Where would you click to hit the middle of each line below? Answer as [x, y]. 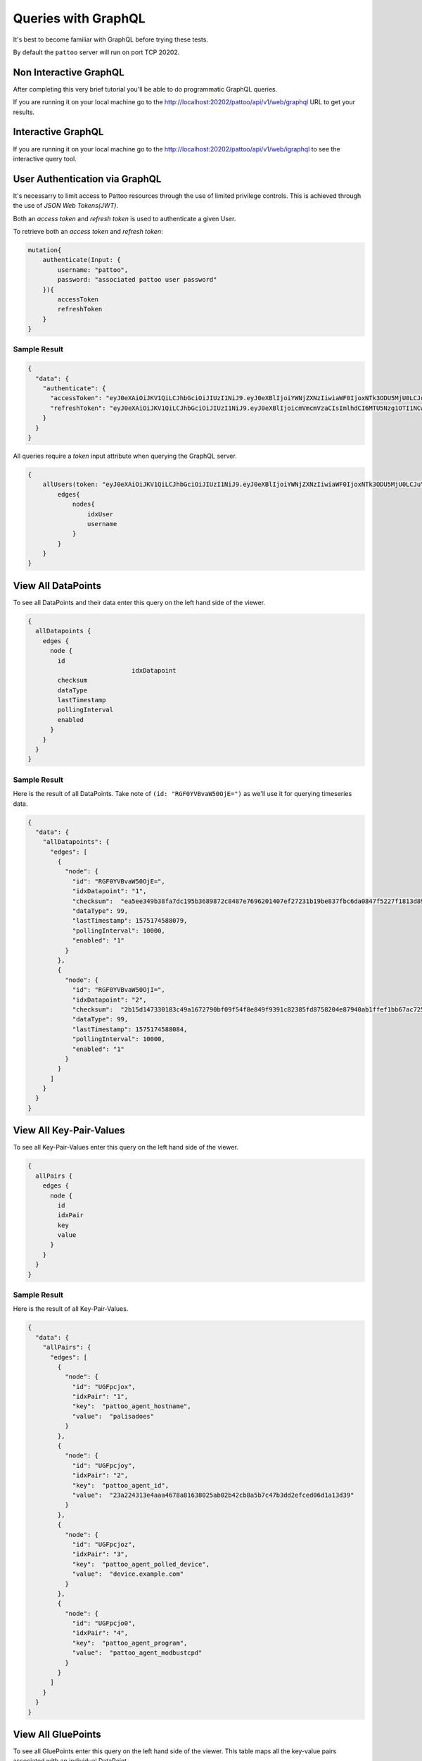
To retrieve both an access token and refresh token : [88, 231]
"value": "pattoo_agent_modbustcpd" [137, 1653]
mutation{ [45, 250]
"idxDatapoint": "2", [109, 1000]
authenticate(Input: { [82, 260]
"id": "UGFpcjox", [104, 1387]
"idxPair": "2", [100, 1475]
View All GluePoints [57, 1734]
